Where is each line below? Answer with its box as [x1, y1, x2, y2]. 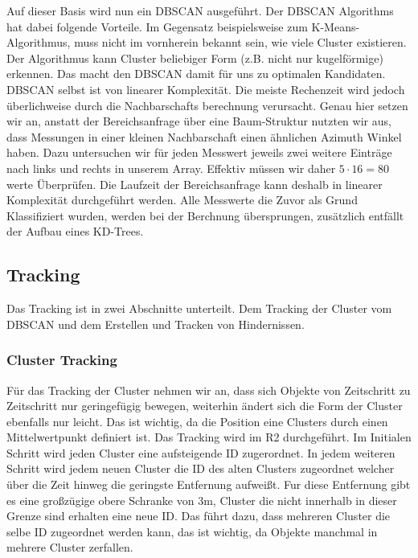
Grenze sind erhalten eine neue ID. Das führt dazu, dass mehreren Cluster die [6, 507, 391, 524]
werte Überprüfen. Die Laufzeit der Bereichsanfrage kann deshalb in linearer [6, 175, 383, 192]
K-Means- [311, 18, 360, 35]
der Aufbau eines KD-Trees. [6, 223, 144, 240]
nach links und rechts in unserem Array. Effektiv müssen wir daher [6, 159, 336, 176]
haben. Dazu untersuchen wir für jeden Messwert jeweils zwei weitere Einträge [6, 144, 392, 161]
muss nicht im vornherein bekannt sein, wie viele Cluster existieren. [74, 34, 407, 51]
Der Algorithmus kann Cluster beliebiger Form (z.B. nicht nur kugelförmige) [6, 49, 383, 66]
